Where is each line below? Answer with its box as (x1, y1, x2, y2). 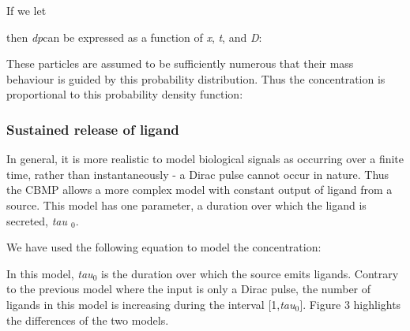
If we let (6, 2, 47, 18)
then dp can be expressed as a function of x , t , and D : (6, 28, 262, 45)
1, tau (271, 296, 295, 312)
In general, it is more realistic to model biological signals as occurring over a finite (6, 151, 404, 167)
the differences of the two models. (6, 311, 169, 328)
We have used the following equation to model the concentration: (6, 239, 322, 255)
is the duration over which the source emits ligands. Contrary (100, 265, 399, 281)
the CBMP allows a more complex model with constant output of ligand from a (6, 181, 393, 198)
